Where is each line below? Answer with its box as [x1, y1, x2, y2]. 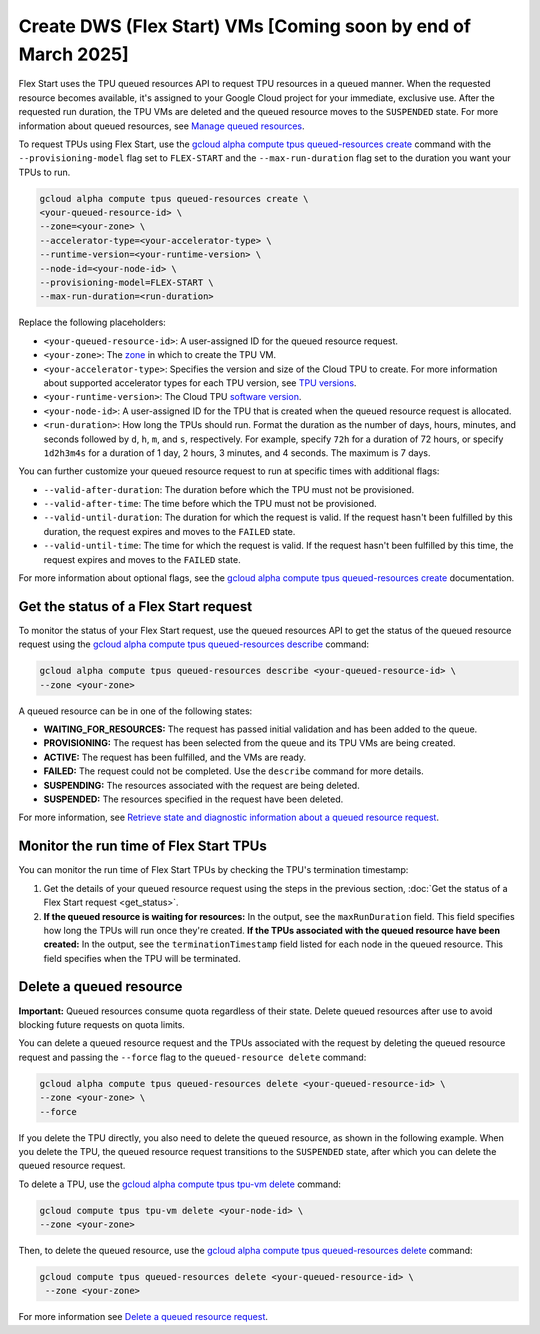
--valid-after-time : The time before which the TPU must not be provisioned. [43, 498, 377, 510]
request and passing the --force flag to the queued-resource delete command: [18, 1051, 367, 1063]
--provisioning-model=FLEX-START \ [39, 277, 214, 289]
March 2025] [18, 43, 129, 65]
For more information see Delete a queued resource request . [18, 1311, 269, 1323]
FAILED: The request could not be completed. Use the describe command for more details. [43, 765, 424, 777]
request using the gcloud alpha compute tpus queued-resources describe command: [18, 638, 370, 650]
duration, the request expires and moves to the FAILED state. [43, 525, 296, 537]
